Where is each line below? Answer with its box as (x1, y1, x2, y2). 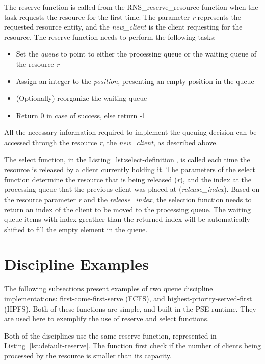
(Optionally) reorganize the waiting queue (16, 93, 147, 103)
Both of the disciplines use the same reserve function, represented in (4, 330, 217, 341)
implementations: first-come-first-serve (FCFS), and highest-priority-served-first (4, 293, 252, 303)
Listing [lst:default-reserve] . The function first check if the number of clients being (4, 340, 261, 351)
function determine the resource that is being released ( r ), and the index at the (4, 174, 252, 184)
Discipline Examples (4, 254, 149, 274)
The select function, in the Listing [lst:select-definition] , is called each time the (4, 154, 250, 164)
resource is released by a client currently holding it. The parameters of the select (4, 164, 255, 175)
